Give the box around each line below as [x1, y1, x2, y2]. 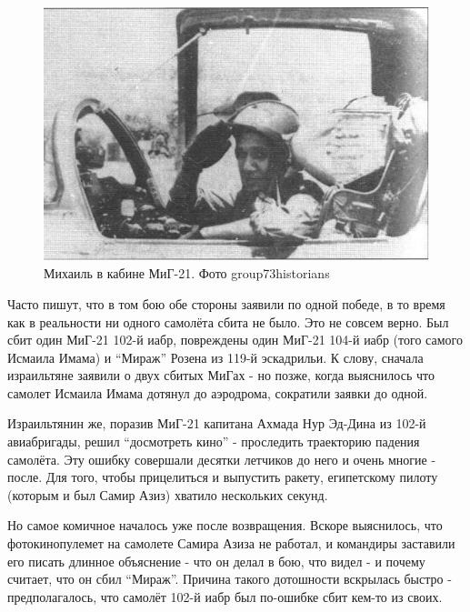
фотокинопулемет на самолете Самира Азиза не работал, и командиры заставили [7, 534, 455, 553]
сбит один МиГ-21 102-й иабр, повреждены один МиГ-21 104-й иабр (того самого [7, 330, 463, 349]
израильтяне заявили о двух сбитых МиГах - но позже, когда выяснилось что [7, 366, 435, 385]
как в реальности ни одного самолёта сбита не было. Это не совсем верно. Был [7, 312, 449, 331]
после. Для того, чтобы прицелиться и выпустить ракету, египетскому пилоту [7, 467, 438, 487]
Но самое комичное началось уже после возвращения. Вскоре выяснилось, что [7, 516, 443, 535]
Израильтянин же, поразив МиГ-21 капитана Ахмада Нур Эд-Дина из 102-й [7, 414, 426, 433]
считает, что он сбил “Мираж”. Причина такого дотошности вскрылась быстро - [7, 569, 452, 588]
